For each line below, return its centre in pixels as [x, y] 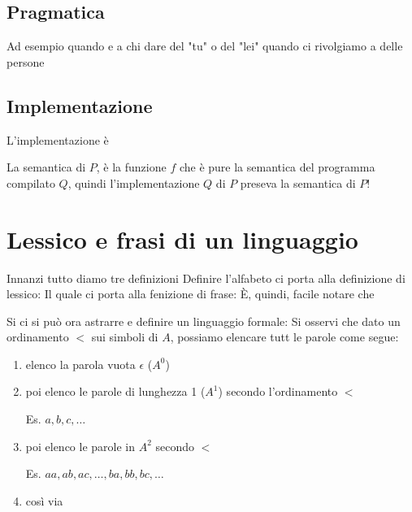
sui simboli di [125, 337]
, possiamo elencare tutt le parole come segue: [284, 337]
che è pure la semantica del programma [277, 167]
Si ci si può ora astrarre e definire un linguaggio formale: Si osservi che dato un [204, 321]
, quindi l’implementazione [134, 182]
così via [44, 500]
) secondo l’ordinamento [278, 391]
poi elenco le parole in [80, 446]
